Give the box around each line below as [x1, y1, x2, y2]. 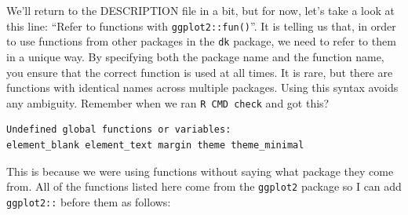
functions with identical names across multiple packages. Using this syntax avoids [6, 79, 399, 96]
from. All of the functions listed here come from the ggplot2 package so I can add [6, 178, 402, 195]
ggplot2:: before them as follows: [6, 193, 171, 210]
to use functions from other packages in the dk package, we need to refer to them [6, 33, 396, 49]
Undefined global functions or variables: [6, 124, 231, 136]
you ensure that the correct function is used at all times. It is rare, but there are [6, 64, 393, 80]
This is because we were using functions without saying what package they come [6, 162, 394, 179]
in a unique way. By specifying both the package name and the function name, [6, 48, 384, 64]
